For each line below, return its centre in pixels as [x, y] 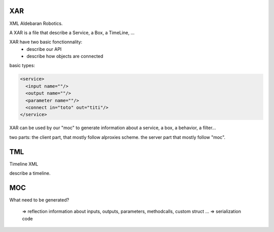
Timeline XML [24, 164]
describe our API [44, 49]
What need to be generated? [39, 200]
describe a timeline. [30, 173]
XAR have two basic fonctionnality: [46, 42]
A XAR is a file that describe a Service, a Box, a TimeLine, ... [72, 33]
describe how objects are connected [65, 56]
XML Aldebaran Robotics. [36, 23]
